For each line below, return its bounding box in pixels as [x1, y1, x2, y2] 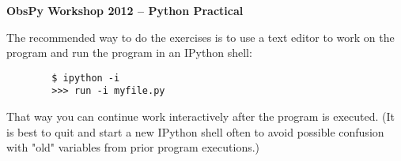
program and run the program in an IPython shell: [6, 44, 252, 61]
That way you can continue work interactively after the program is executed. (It [6, 108, 395, 125]
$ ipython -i [51, 72, 120, 84]
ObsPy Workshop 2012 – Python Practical [6, 2, 244, 18]
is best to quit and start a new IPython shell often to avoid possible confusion [6, 123, 384, 140]
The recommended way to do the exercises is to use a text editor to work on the [6, 28, 395, 45]
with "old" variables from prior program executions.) [6, 139, 260, 155]
